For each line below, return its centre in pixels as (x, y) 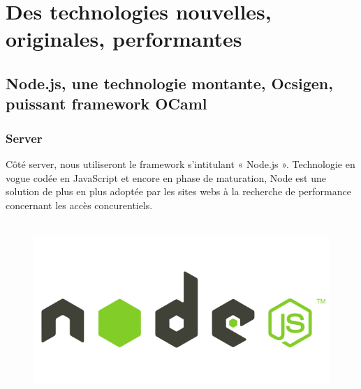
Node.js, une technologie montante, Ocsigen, (169, 83)
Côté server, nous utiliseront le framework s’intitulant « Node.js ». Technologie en (180, 163)
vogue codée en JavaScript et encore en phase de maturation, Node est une (166, 177)
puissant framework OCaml (106, 104)
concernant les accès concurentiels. (79, 205)
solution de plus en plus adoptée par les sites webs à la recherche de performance (178, 191)
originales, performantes (124, 39)
